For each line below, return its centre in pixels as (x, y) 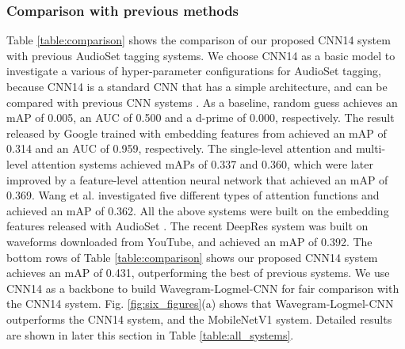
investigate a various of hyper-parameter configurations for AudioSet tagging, (194, 71)
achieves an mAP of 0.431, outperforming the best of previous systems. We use (198, 273)
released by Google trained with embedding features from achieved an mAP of (197, 133)
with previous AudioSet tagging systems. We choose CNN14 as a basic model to (201, 55)
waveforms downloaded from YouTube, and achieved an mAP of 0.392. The (189, 241)
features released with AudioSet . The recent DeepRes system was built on (187, 226)
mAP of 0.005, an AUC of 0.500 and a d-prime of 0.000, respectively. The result (201, 118)
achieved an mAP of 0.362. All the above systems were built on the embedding (198, 210)
